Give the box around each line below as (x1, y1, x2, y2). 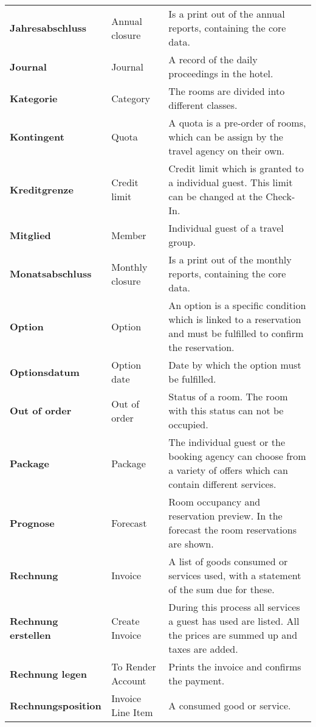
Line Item (111, 705, 153, 719)
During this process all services (168, 600, 300, 614)
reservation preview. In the (168, 509, 283, 523)
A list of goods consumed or (168, 554, 288, 568)
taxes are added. (168, 642, 238, 656)
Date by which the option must (168, 358, 301, 372)
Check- (266, 189, 295, 203)
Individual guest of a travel (168, 221, 284, 235)
